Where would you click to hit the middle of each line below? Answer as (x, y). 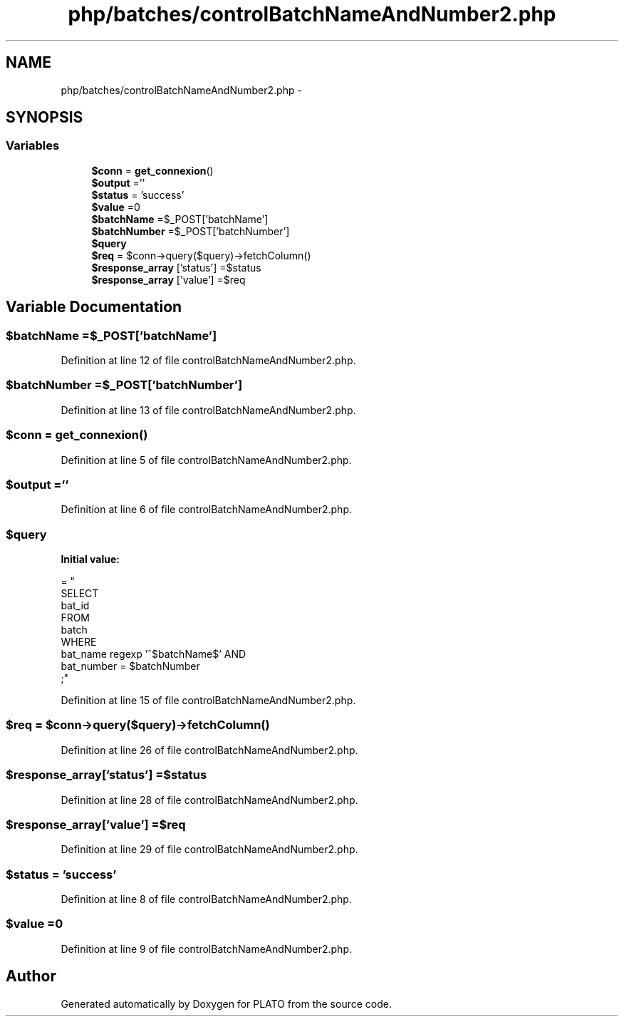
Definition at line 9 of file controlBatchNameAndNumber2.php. (206, 949)
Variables (33, 146)
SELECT (80, 594)
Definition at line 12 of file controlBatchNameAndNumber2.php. (208, 361)
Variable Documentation (94, 307)
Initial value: (90, 559)
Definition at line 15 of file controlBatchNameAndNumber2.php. (208, 701)
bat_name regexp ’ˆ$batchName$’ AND (154, 654)
